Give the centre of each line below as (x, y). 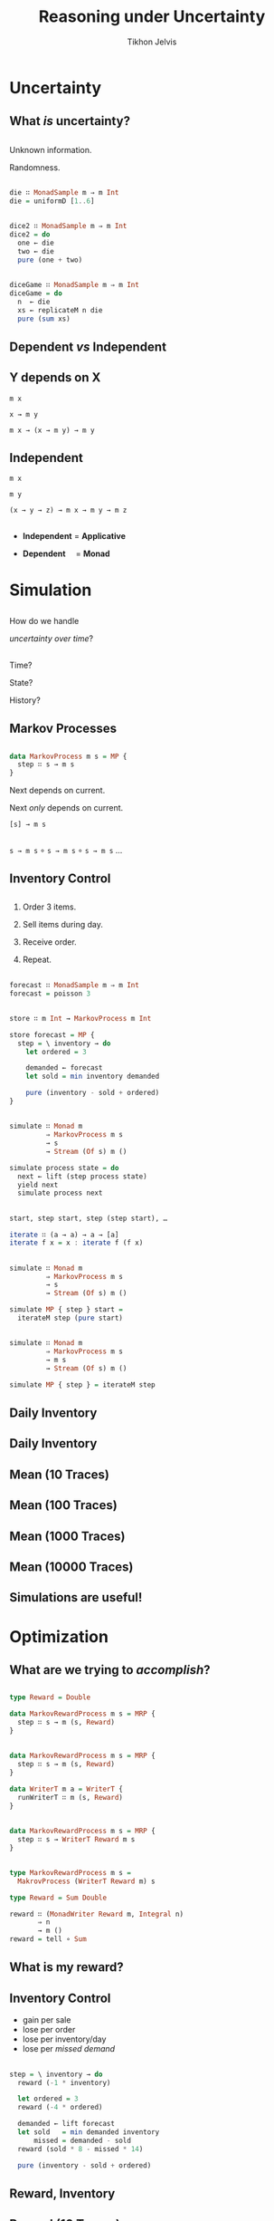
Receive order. (49, 942)
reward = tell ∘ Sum (48, 1939)
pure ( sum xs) (44, 319)
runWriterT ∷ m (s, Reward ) (71, 1797)
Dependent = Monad (66, 553)
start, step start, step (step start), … (89, 1218)
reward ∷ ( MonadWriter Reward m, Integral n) (96, 1914)
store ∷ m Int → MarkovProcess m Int (80, 1018)
